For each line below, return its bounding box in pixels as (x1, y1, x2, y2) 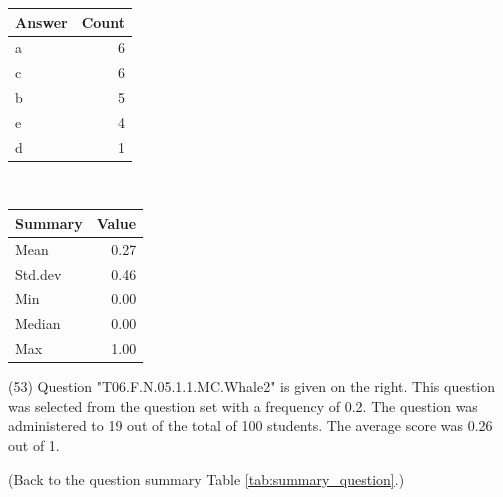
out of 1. (8, 435, 60, 455)
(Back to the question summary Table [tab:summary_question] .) (8, 468, 405, 489)
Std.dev (15, 263, 62, 284)
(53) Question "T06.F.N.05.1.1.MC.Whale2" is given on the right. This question (8, 376, 496, 397)
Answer (15, 11, 68, 32)
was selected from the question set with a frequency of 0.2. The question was (8, 395, 478, 416)
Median (15, 313, 61, 334)
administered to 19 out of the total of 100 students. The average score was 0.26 (8, 415, 493, 436)
